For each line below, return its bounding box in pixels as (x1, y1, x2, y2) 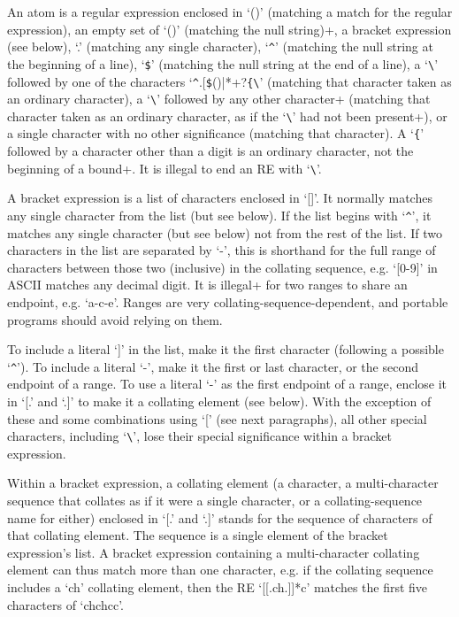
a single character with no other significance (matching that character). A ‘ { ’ (7, 124, 425, 143)
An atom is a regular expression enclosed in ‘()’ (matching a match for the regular (7, 3, 453, 20)
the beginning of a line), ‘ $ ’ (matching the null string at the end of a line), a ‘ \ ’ (7, 54, 439, 73)
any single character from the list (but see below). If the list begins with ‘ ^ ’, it (7, 205, 432, 224)
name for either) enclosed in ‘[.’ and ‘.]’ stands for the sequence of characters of (7, 508, 432, 527)
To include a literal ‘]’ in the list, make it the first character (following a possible (7, 340, 444, 359)
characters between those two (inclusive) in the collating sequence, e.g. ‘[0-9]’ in (7, 258, 438, 276)
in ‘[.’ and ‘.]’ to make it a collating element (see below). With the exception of (7, 392, 432, 411)
